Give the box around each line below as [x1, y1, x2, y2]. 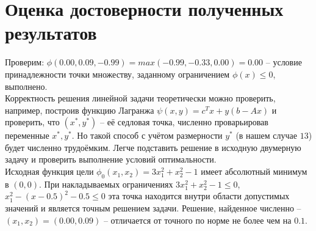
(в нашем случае [235, 129, 298, 142]
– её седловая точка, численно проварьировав [100, 116, 268, 128]
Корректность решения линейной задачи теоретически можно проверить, [5, 92, 276, 105]
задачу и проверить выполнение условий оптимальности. [5, 153, 217, 166]
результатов [5, 20, 97, 45]
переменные [5, 129, 49, 142]
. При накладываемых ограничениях [38, 177, 173, 190]
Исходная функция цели [5, 165, 94, 178]
